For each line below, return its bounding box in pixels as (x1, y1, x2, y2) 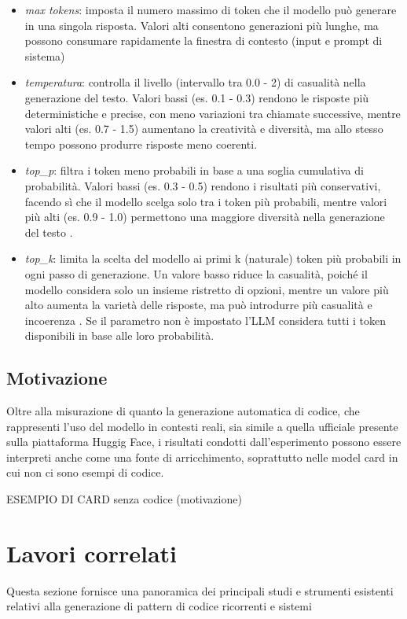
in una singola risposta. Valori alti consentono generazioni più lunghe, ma (24, 17, 379, 33)
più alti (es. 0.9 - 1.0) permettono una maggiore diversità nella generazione (24, 208, 385, 225)
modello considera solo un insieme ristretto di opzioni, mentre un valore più (24, 281, 389, 297)
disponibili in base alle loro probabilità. (24, 327, 214, 344)
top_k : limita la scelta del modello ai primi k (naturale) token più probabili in (24, 250, 401, 267)
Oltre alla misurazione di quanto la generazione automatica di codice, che (6, 403, 360, 419)
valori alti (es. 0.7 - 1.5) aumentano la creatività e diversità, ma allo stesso (24, 120, 383, 137)
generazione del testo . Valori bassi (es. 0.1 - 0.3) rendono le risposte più (24, 89, 369, 105)
